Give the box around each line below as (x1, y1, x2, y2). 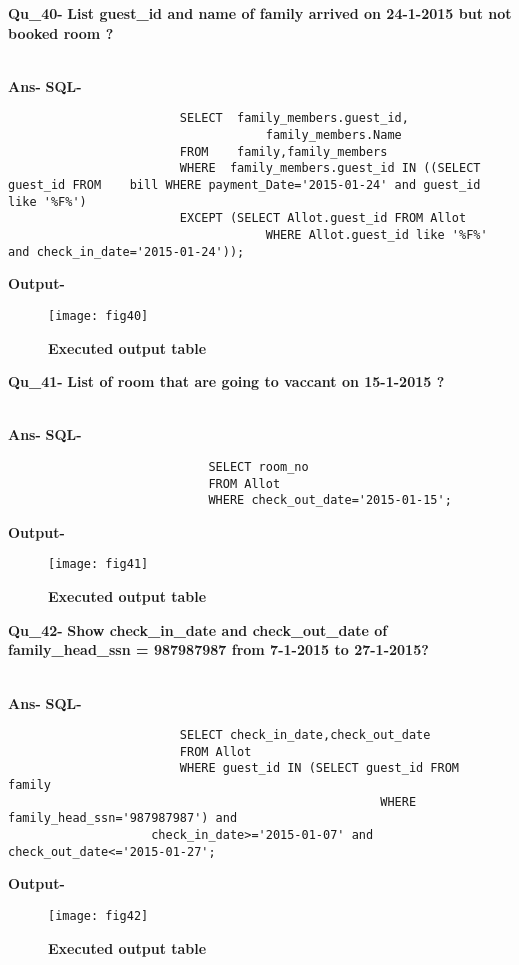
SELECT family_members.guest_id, (179, 111, 409, 126)
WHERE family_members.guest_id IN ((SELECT (179, 161, 481, 176)
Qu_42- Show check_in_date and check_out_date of (8, 619, 388, 640)
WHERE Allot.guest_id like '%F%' (265, 227, 488, 242)
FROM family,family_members (179, 144, 388, 159)
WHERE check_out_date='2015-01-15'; (208, 493, 452, 508)
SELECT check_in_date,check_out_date (179, 728, 431, 743)
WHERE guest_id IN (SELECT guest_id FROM (179, 761, 460, 776)
